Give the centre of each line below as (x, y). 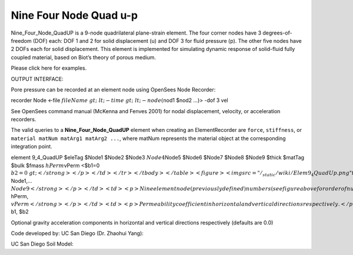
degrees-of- (277, 33)
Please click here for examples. (49, 68)
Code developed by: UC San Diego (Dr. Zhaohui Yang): (77, 233)
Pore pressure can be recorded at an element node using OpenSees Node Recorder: (113, 89)
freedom (21, 40)
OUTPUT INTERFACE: (37, 79)
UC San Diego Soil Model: (42, 244)
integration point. (31, 147)
